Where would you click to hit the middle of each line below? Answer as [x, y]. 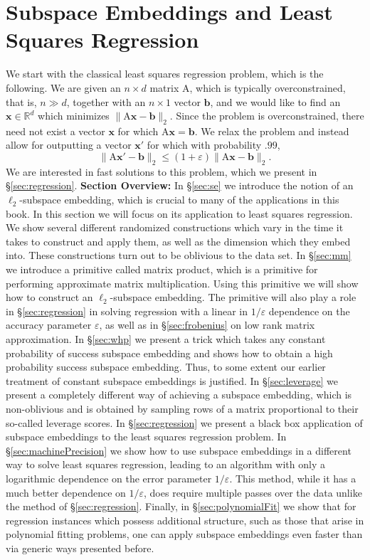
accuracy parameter [49, 325]
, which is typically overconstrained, [268, 87]
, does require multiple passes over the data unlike [253, 492]
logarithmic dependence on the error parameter [109, 478]
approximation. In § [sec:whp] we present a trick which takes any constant [166, 339]
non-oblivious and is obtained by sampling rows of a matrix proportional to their [182, 408]
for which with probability [204, 145]
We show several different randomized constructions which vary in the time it [175, 227]
